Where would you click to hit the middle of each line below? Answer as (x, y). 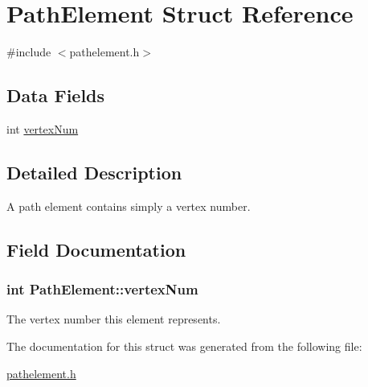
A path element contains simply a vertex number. (129, 206)
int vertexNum (43, 128)
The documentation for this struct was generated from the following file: (184, 346)
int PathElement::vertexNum (102, 289)
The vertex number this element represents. (114, 319)
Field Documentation (96, 249)
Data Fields (56, 95)
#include (29, 52)
